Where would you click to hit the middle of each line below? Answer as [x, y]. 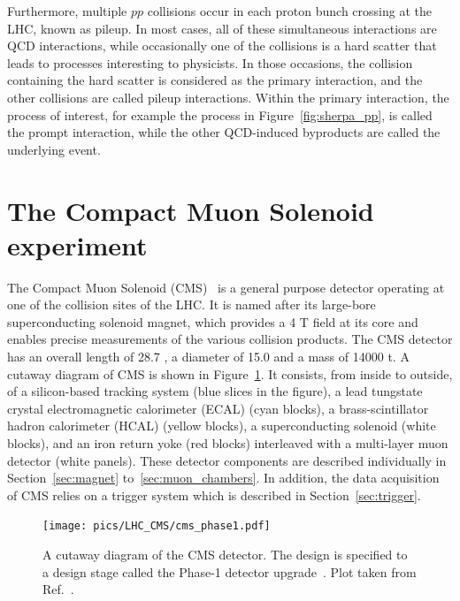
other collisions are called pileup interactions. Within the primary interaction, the [228, 97]
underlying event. [54, 149]
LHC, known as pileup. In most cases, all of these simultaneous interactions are [222, 28]
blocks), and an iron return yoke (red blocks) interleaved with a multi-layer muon [228, 443]
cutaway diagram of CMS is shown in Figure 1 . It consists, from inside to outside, [230, 373]
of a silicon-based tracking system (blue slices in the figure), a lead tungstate [215, 391]
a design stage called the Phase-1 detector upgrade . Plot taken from [230, 571]
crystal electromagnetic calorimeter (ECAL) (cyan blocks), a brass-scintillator [218, 408]
